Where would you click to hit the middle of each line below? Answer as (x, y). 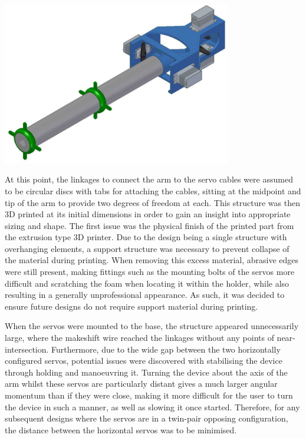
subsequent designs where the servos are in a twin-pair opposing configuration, (147, 418)
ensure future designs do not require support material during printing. (131, 306)
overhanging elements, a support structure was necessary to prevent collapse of (147, 248)
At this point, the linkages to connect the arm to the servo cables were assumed (149, 179)
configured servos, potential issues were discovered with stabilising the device (144, 361)
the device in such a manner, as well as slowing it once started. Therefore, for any (152, 407)
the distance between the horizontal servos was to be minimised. (121, 429)
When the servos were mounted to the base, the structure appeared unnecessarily (152, 326)
